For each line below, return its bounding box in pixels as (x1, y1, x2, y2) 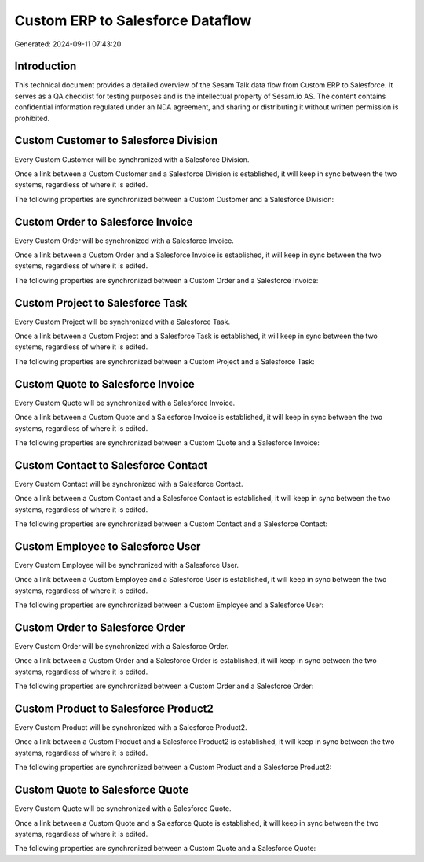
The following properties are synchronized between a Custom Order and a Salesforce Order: (14, 681, 314, 691)
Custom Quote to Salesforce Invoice (14, 378, 196, 391)
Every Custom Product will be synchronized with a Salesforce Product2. (14, 723, 247, 732)
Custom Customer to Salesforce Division (14, 134, 218, 147)
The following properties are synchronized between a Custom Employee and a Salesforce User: (14, 600, 324, 610)
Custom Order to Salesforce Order (14, 621, 185, 634)
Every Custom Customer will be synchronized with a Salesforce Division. (14, 154, 250, 164)
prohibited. (14, 113, 50, 123)
